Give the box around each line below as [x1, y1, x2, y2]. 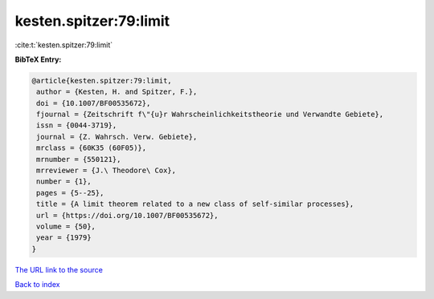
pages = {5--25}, [36, 188, 104, 197]
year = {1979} [36, 233, 92, 242]
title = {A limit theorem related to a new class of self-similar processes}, [36, 200, 354, 208]
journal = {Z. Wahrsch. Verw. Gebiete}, [36, 132, 198, 141]
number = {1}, [36, 177, 92, 186]
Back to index [14, 280, 60, 289]
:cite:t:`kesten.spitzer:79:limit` [14, 40, 113, 50]
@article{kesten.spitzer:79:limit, [31, 76, 172, 85]
